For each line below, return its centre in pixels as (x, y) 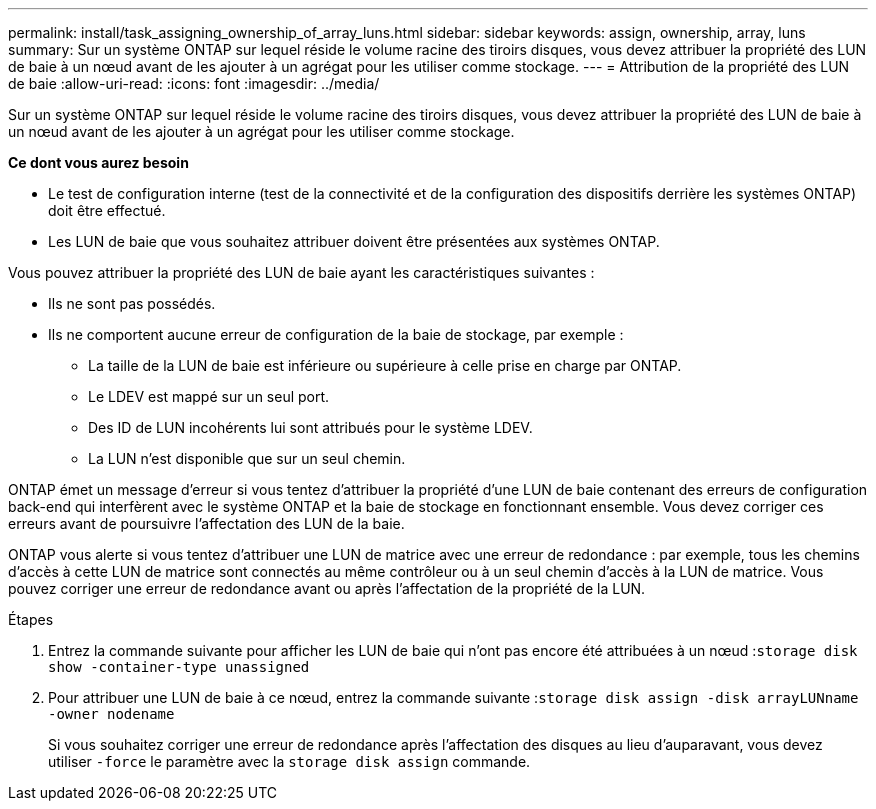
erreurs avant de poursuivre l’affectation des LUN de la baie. (206, 523)
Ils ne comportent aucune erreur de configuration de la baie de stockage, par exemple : (336, 334)
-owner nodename (111, 714)
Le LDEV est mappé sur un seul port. (209, 396)
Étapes (31, 619)
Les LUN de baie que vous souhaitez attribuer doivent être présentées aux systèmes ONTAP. (354, 241)
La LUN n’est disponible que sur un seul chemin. (247, 458)
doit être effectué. (107, 210)
